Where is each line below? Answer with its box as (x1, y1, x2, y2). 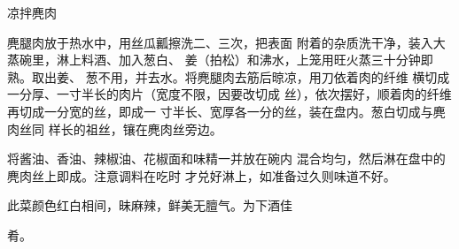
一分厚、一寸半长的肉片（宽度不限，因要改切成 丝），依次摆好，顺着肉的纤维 (7, 85, 452, 103)
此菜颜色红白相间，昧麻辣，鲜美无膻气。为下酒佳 (7, 196, 292, 215)
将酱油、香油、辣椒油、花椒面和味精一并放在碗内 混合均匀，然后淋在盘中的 (7, 149, 446, 168)
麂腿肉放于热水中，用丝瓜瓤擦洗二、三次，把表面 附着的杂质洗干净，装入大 (7, 33, 446, 51)
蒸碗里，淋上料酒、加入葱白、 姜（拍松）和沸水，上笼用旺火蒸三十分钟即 (7, 50, 433, 69)
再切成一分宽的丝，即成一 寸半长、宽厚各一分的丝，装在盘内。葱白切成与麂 (7, 102, 446, 120)
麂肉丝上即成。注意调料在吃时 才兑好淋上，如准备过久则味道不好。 (7, 166, 396, 185)
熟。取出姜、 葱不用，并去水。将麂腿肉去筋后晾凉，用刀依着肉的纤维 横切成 (7, 67, 450, 86)
